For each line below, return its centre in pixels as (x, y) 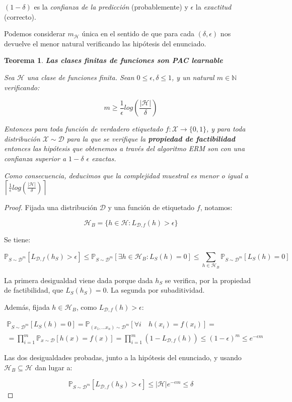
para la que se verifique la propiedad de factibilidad (151, 138)
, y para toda (226, 129)
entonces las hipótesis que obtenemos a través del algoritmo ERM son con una (125, 148)
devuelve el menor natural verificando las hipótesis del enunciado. (105, 43)
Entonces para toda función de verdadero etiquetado (84, 129)
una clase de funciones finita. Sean (81, 77)
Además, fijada (27, 307)
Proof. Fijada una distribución (51, 207)
